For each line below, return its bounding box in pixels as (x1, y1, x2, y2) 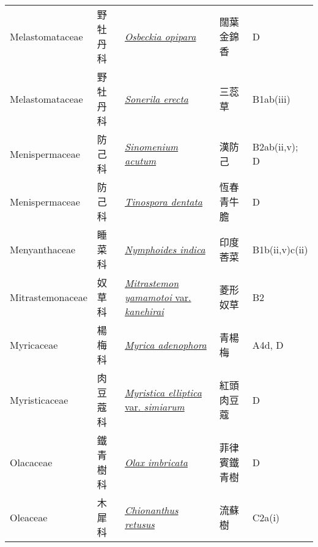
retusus (125, 517, 155, 531)
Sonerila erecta (125, 91, 188, 106)
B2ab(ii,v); (252, 140, 298, 154)
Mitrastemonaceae (10, 289, 87, 304)
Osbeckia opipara (125, 29, 196, 43)
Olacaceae (10, 455, 53, 469)
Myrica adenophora (125, 337, 207, 352)
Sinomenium (125, 140, 179, 154)
